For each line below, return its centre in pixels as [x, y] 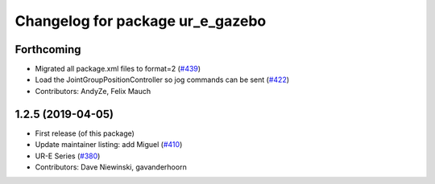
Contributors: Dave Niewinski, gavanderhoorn [111, 167]
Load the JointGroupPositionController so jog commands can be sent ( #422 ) [162, 80]
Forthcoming [48, 49]
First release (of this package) [85, 133]
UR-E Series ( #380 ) [68, 156]
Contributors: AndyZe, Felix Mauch [93, 91]
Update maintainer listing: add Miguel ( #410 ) [109, 145]
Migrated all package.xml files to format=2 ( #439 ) [118, 69]
